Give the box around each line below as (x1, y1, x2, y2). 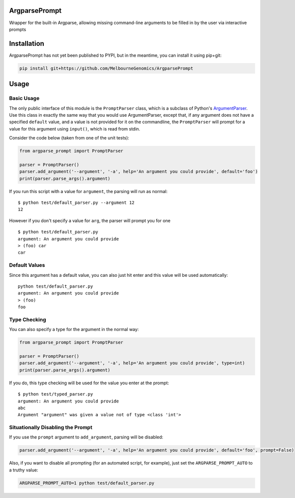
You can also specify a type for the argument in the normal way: (9, 327, 139, 332)
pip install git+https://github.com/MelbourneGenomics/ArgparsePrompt (19, 66, 194, 71)
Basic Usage (9, 95, 40, 102)
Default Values (9, 262, 45, 268)
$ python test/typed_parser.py (18, 392, 93, 397)
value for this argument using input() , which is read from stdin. (9, 126, 140, 132)
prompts (9, 26, 27, 32)
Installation (9, 39, 44, 48)
